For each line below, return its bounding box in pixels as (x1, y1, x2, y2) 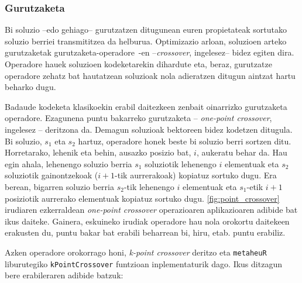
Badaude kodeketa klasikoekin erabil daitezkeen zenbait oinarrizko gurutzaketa (5, 100, 287, 112)
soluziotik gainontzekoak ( (5, 169, 98, 181)
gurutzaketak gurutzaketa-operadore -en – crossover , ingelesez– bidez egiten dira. (5, 46, 294, 58)
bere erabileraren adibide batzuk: (5, 269, 123, 281)
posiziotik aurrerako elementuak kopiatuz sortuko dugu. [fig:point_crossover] (5, 192, 280, 204)
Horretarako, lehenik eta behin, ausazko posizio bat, (5, 146, 191, 158)
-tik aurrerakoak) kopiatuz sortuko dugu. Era (115, 169, 277, 181)
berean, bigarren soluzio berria (5, 180, 114, 192)
